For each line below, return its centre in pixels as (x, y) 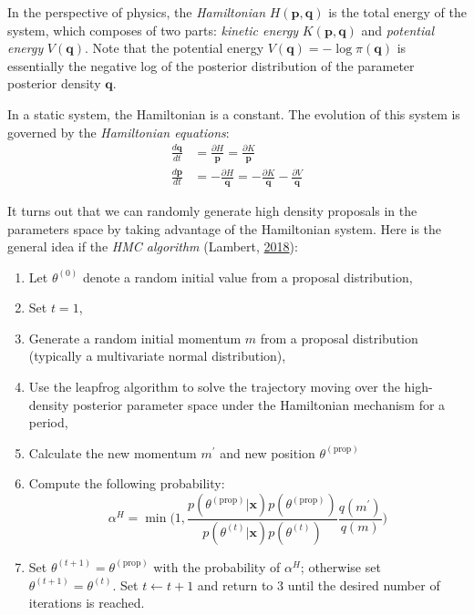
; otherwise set (340, 566)
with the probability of (217, 566)
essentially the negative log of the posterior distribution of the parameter (211, 65)
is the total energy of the (397, 12)
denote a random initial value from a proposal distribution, (247, 277)
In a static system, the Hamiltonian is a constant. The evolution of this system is (234, 113)
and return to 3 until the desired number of (319, 584)
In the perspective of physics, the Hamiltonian (137, 12)
